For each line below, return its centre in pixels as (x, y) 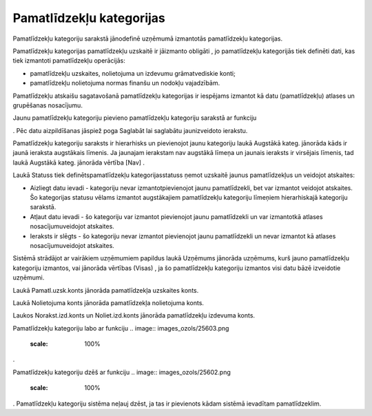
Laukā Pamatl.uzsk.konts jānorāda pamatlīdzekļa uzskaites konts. (106, 290)
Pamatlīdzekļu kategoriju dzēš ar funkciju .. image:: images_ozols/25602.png (122, 372)
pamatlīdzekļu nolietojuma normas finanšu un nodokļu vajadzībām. (125, 83)
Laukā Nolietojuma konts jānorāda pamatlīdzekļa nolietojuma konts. (108, 302)
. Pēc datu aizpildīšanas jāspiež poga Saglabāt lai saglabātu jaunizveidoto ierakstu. (130, 130)
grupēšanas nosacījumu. (48, 105)
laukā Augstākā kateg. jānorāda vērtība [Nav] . (79, 163)
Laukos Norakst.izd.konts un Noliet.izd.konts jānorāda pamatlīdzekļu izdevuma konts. (134, 315)
